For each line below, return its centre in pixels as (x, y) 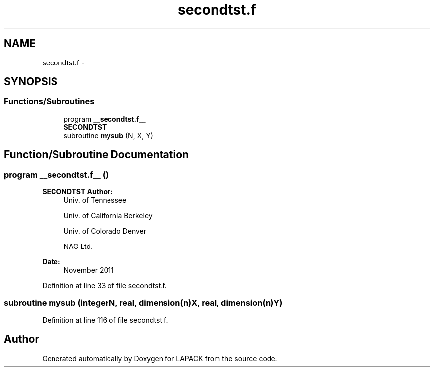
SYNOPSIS (31, 82)
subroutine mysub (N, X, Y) (108, 135)
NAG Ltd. (78, 247)
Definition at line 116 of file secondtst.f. (105, 320)
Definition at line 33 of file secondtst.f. (105, 286)
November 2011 (89, 270)
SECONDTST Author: (78, 192)
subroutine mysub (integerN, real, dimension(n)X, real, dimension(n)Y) (143, 303)
